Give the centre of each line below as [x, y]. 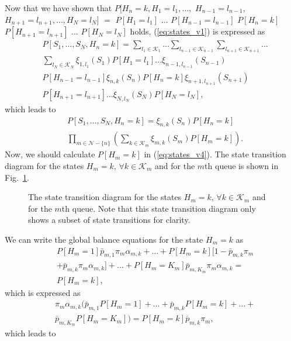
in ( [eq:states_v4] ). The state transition [215, 154]
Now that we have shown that [58, 8]
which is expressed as [43, 292]
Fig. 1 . [17, 177]
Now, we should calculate [50, 154]
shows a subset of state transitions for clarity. [109, 220]
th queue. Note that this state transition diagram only [159, 208]
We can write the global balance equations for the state [104, 239]
